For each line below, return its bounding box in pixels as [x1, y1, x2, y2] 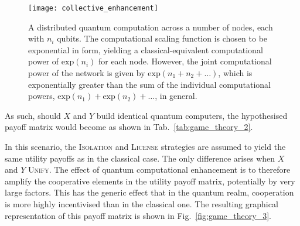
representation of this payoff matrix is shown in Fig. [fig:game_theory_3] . [5, 209, 271, 221]
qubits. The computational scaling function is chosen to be [57, 32, 268, 44]
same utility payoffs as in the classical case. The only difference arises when [5, 152, 275, 164]
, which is [218, 67, 253, 79]
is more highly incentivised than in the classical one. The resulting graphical [5, 197, 278, 210]
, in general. [155, 90, 197, 102]
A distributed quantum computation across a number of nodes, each [28, 20, 273, 33]
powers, [28, 90, 55, 102]
